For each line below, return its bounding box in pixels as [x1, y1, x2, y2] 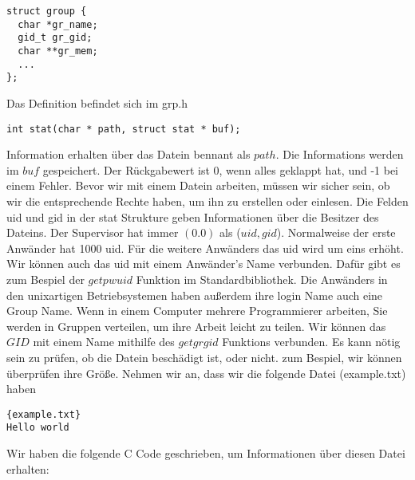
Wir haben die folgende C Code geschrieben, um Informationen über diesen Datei [6, 445, 405, 461]
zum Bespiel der [6, 270, 85, 287]
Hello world [6, 422, 69, 434]
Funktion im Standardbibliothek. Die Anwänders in [136, 270, 388, 287]
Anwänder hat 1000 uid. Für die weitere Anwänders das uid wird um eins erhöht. [6, 239, 404, 256]
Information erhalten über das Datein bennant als [6, 146, 251, 163]
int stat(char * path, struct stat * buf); [6, 123, 241, 135]
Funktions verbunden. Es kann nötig [222, 333, 401, 350]
